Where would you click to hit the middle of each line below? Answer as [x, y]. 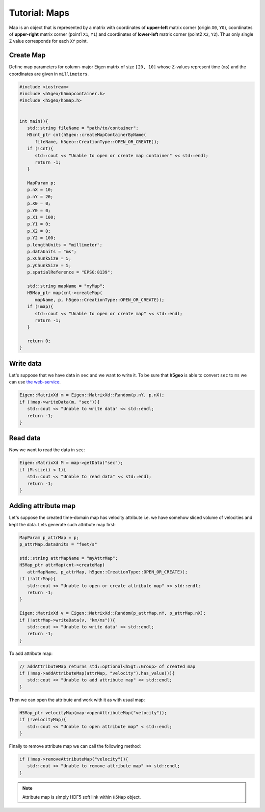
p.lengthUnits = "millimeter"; [65, 245]
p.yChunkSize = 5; [49, 265]
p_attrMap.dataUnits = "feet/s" [58, 544]
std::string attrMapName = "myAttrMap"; [68, 558]
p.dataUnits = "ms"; [52, 251]
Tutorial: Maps [39, 13]
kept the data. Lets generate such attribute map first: [62, 524]
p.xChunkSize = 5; [49, 258]
